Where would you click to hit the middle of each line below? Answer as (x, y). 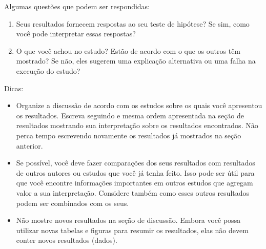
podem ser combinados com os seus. (73, 203)
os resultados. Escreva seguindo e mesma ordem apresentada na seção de (130, 115)
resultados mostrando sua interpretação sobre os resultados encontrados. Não (137, 125)
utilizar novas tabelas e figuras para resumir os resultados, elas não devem (132, 230)
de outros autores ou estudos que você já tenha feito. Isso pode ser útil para (135, 172)
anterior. (29, 145)
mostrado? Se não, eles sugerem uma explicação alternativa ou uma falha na (136, 61)
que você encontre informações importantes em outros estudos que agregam (135, 183)
